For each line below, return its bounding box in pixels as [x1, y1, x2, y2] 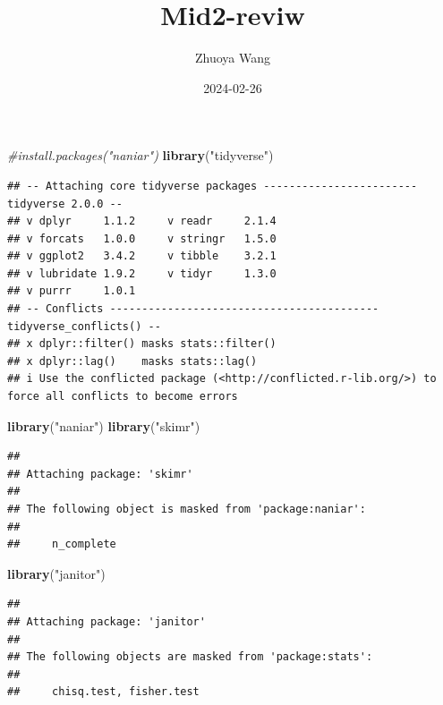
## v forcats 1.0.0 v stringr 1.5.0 [7, 232, 277, 245]
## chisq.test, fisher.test [7, 685, 200, 699]
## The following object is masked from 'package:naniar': [7, 503, 366, 515]
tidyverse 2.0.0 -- [7, 197, 123, 210]
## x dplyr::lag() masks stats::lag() [7, 354, 258, 368]
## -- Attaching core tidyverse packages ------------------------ [7, 179, 418, 192]
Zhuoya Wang [194, 48, 270, 67]
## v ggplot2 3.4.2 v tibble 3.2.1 [7, 250, 277, 263]
